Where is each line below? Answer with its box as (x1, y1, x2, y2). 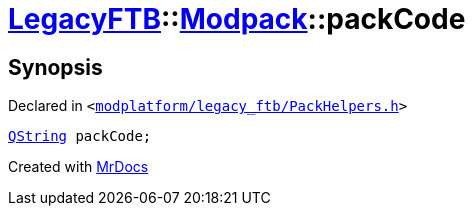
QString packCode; (8, 128, 152, 145)
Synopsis (8, 54, 103, 80)
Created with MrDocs (8, 158, 149, 176)
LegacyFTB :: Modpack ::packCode (8, 2, 466, 36)
